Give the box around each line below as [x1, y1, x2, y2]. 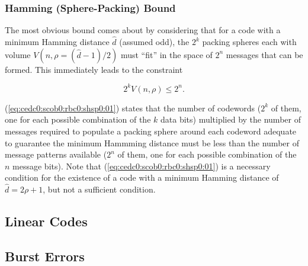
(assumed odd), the [119, 36, 190, 48]
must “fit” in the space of [120, 48, 213, 60]
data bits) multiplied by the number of [160, 113, 301, 126]
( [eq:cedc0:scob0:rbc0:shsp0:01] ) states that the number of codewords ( [5, 101, 261, 114]
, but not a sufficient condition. [43, 183, 156, 196]
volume [5, 48, 31, 60]
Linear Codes [5, 212, 88, 230]
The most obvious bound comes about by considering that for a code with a [5, 24, 281, 36]
